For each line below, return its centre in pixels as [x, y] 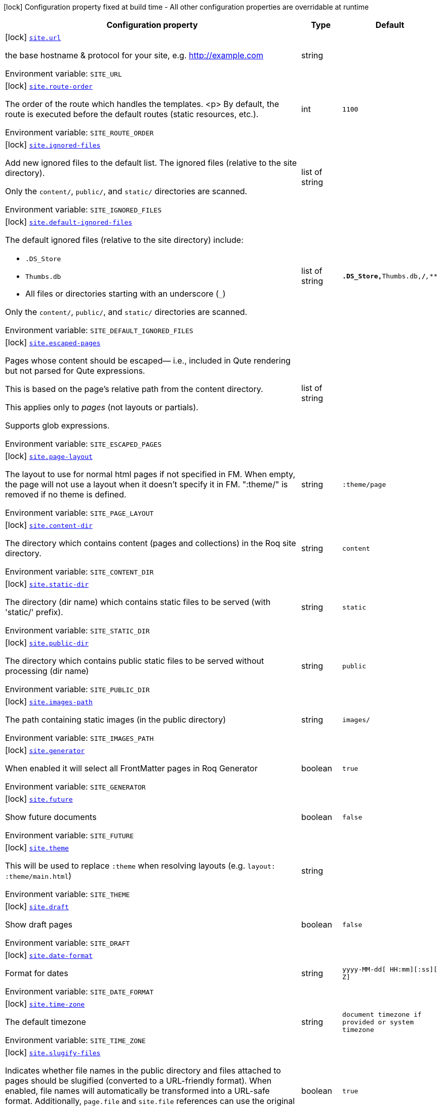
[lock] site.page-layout [49, 456]
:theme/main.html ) [38, 876]
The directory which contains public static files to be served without [135, 661]
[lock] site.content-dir [49, 525]
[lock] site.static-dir [47, 584]
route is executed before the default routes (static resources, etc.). [132, 114]
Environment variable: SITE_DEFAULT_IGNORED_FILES [99, 330]
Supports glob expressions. [57, 425]
